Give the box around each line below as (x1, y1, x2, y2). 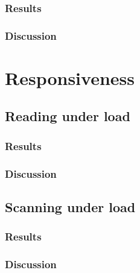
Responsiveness (5, 65, 135, 90)
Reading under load (5, 107, 130, 125)
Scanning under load (5, 197, 136, 216)
